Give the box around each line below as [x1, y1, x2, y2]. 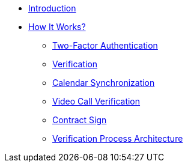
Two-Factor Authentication [52, 40, 158, 50]
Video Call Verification [52, 96, 141, 106]
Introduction [28, 3, 76, 13]
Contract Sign [52, 115, 107, 125]
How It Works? [28, 22, 86, 32]
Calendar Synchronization [52, 77, 155, 88]
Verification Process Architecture [52, 133, 183, 144]
